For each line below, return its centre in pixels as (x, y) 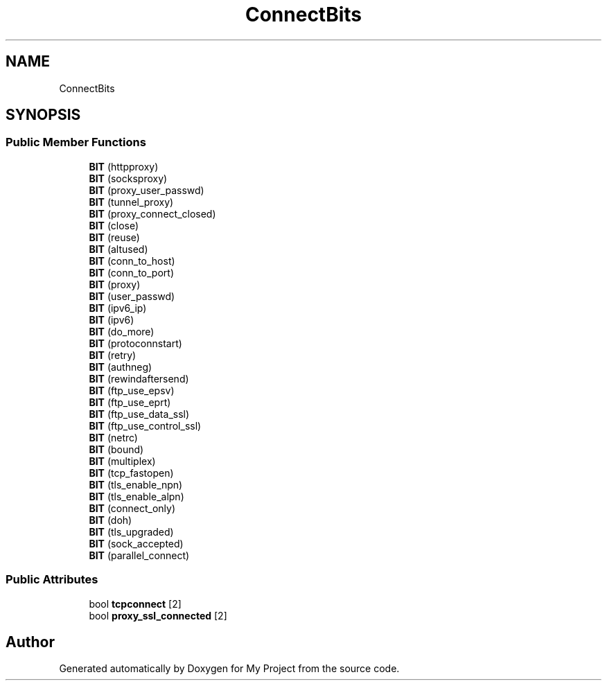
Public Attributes (52, 580)
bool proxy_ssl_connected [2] (158, 615)
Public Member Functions (76, 142)
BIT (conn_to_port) (131, 272)
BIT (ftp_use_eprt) (130, 402)
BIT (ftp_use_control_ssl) (145, 425)
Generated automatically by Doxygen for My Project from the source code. (229, 669)
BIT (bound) (116, 449)
